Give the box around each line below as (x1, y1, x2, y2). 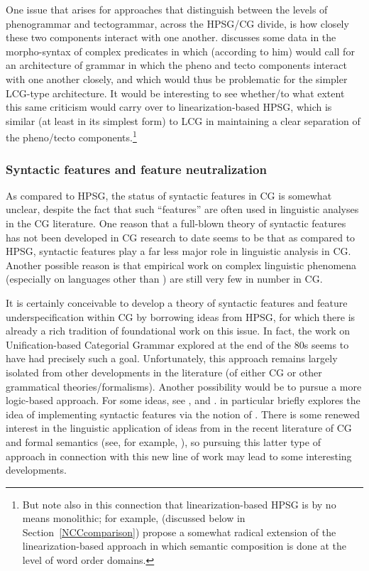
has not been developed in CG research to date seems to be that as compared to (6, 229, 356, 244)
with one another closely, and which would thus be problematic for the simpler (6, 71, 348, 86)
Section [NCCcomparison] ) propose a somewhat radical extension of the (22, 524, 336, 539)
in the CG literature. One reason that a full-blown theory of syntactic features (6, 216, 346, 230)
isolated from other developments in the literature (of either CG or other (6, 364, 322, 379)
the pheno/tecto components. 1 (6, 128, 137, 144)
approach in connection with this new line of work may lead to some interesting (6, 448, 352, 463)
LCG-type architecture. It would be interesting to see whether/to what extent (6, 85, 345, 100)
